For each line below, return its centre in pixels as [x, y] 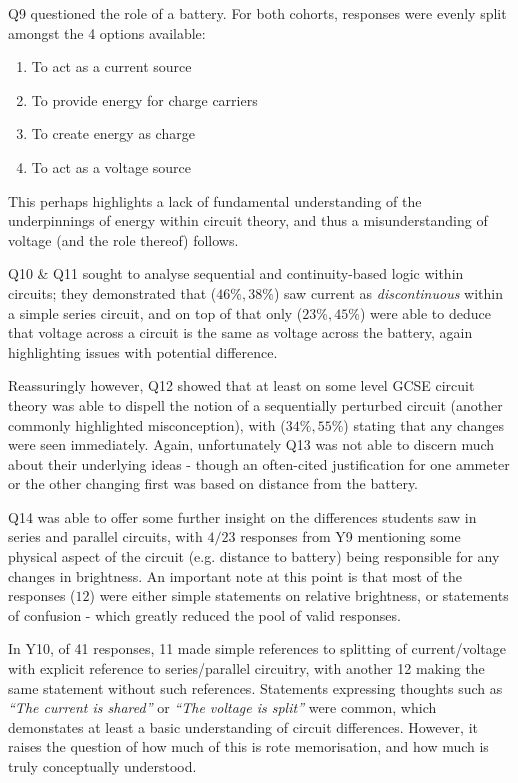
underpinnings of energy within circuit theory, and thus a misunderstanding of [248, 220]
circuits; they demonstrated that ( [112, 292]
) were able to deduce [425, 312]
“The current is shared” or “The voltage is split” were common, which [222, 707]
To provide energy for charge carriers [144, 99]
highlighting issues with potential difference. [143, 351]
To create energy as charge [113, 133]
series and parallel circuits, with [105, 536]
